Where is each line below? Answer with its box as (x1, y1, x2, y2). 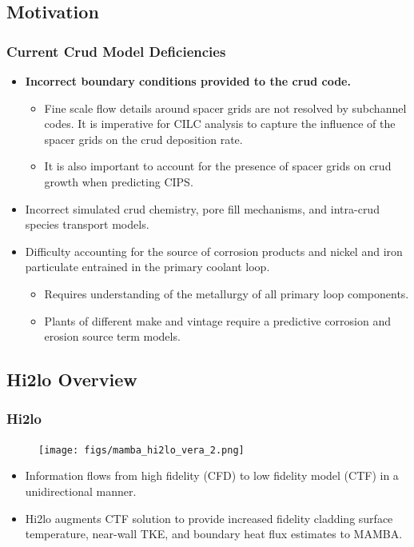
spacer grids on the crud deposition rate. (44, 130, 243, 147)
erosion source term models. (44, 328, 181, 345)
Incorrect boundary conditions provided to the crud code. (25, 73, 351, 89)
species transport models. (25, 216, 149, 233)
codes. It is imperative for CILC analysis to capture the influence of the (44, 115, 396, 132)
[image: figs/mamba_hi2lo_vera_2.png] (38, 444, 245, 456)
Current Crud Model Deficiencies (6, 41, 226, 61)
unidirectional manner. (25, 482, 137, 499)
